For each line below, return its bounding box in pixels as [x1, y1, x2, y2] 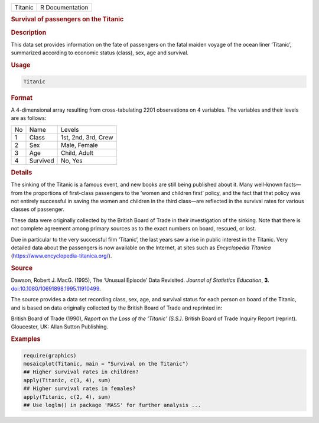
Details [11, 168, 32, 177]
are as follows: [11, 115, 47, 122]
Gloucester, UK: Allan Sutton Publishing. [11, 323, 109, 330]
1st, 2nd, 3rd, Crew [61, 133, 113, 141]
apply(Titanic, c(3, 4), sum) [23, 377, 111, 383]
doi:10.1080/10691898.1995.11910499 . [11, 285, 102, 292]
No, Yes [61, 157, 83, 165]
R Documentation [40, 4, 89, 11]
